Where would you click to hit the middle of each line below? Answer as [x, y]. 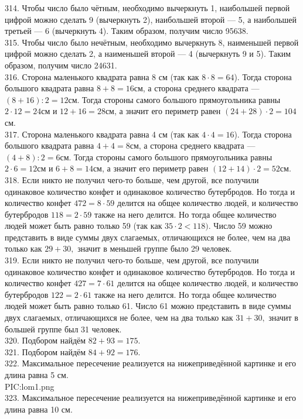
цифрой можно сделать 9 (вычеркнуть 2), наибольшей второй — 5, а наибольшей [151, 19]
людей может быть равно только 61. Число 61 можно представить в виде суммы [148, 306]
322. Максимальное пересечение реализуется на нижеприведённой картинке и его [150, 363]
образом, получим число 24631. [61, 65]
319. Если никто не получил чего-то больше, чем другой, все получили [132, 260]
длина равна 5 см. [37, 375]
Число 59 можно [243, 226]
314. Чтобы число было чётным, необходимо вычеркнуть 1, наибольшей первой [147, 8]
